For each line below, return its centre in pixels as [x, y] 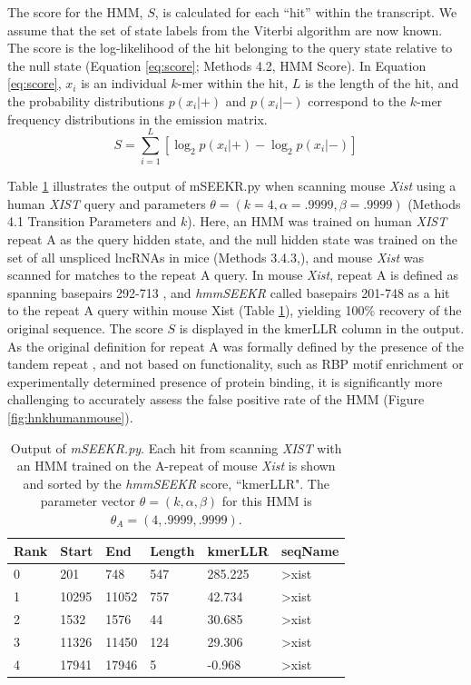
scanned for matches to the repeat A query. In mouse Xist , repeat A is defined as [233, 275]
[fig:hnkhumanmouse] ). [70, 417]
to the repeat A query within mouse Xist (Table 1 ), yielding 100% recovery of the [235, 310]
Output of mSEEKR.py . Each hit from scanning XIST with [176, 447]
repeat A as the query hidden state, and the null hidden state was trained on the [232, 239]
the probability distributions [86, 100]
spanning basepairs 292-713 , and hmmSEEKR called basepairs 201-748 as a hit [229, 292]
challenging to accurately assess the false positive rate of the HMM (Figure [216, 399]
